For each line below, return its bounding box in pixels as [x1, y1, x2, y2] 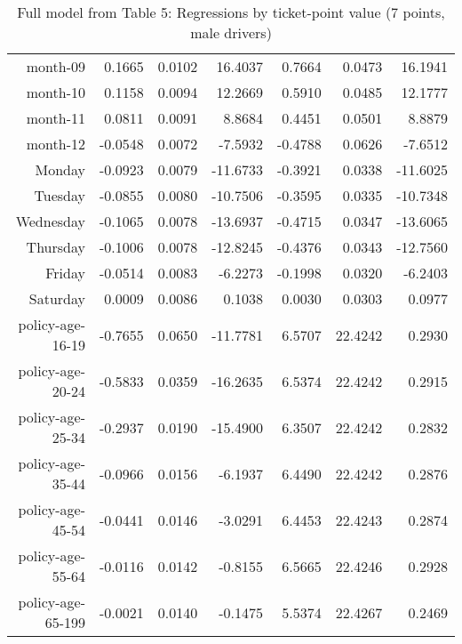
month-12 [26, 133, 85, 154]
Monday [35, 159, 85, 180]
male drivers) [190, 22, 272, 43]
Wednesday [15, 211, 85, 231]
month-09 [26, 56, 85, 76]
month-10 [26, 82, 85, 102]
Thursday [26, 237, 85, 257]
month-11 [26, 108, 85, 128]
